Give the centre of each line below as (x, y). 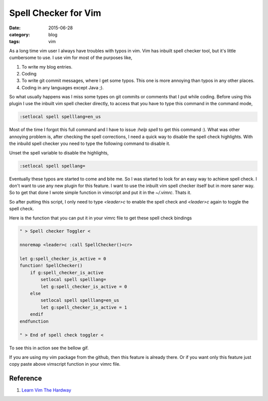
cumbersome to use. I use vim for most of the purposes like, (71, 58)
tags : (15, 42)
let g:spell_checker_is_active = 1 (84, 307)
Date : (15, 28)
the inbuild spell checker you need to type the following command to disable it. (90, 143)
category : (20, 34)
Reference (26, 378)
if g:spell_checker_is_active (67, 272)
